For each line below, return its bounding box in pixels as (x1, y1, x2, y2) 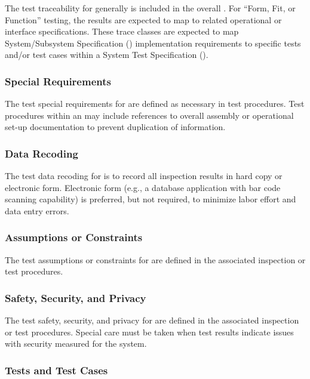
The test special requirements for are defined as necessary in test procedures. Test (5, 97, 305, 110)
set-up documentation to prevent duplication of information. (5, 121, 226, 133)
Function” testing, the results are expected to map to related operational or (5, 13, 282, 26)
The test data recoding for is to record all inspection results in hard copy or (5, 170, 283, 182)
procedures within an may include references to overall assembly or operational (5, 109, 294, 121)
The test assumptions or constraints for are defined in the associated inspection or (5, 253, 306, 266)
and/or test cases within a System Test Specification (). (5, 48, 208, 61)
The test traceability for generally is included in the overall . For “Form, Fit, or (5, 2, 296, 14)
